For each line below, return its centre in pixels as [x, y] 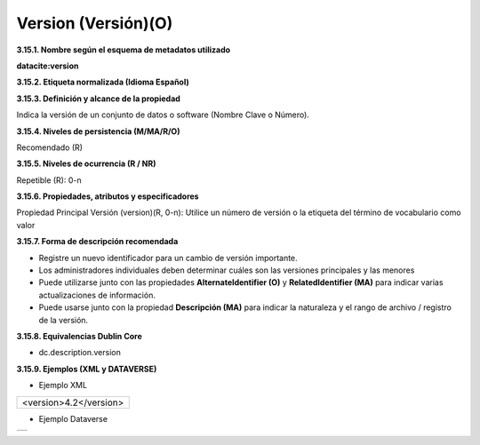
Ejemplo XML [63, 385]
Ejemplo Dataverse [73, 418]
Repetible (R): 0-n [49, 180]
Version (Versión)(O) [95, 23]
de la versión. [64, 320]
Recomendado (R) [50, 147]
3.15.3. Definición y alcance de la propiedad [99, 99]
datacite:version [48, 66]
